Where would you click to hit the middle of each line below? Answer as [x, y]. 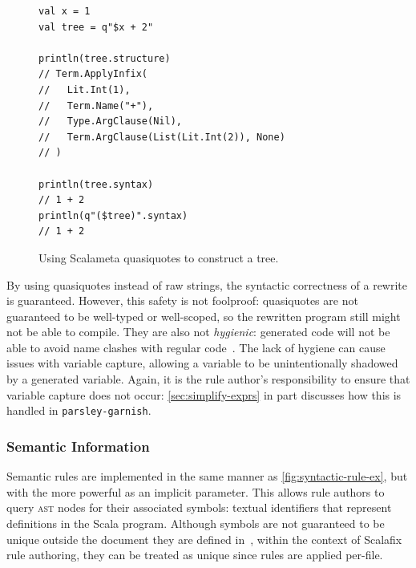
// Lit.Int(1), [85, 89]
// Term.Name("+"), [96, 105]
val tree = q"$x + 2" [96, 27]
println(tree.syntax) [96, 184]
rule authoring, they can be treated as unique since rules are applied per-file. [195, 555]
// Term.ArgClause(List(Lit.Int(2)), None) [162, 137]
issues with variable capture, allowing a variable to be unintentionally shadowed [202, 363]
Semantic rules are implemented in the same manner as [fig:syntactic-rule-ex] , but [207, 476]
